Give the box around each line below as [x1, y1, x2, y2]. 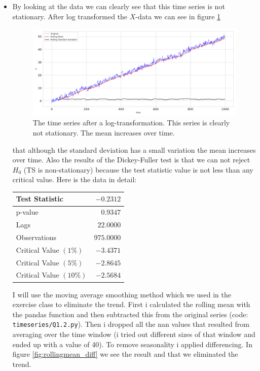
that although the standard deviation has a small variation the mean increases [12, 144, 256, 155]
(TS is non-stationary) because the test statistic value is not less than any [23, 164, 253, 175]
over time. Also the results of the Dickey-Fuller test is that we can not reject [12, 154, 250, 165]
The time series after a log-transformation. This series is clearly [32, 117, 230, 128]
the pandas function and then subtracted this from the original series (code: [12, 309, 248, 319]
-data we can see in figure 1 [135, 11, 221, 21]
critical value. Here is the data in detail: [12, 174, 137, 185]
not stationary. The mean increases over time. [32, 127, 175, 138]
